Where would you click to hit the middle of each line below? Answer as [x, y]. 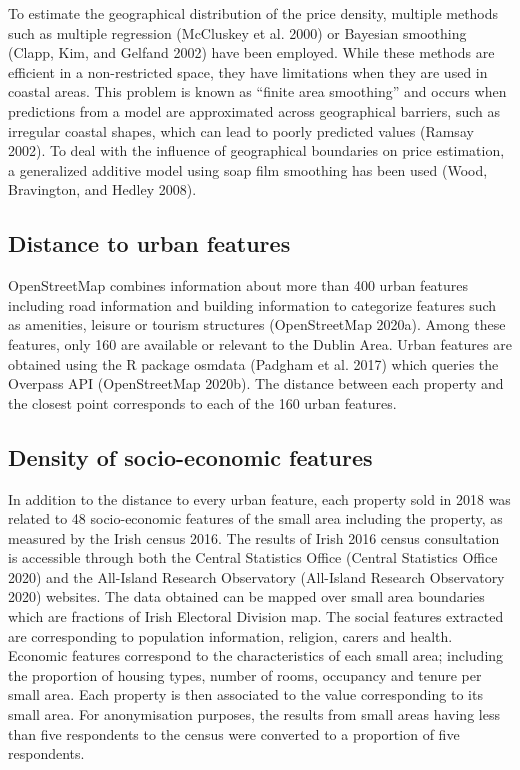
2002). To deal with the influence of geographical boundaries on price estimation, [256, 150]
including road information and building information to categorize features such [252, 304]
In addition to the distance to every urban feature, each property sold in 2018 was [259, 498]
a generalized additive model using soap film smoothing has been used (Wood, [248, 169]
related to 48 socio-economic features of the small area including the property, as [255, 518]
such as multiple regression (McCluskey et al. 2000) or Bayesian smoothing [237, 32]
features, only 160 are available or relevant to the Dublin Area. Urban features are [260, 343]
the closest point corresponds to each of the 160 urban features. [202, 402]
